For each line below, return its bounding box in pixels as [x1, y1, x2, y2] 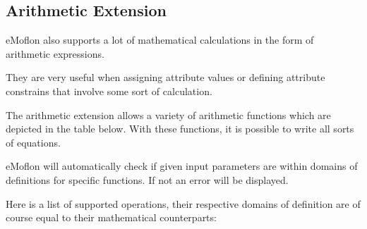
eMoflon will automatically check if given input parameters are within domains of [6, 159, 358, 173]
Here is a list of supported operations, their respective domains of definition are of [6, 196, 361, 211]
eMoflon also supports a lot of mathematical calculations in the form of [6, 32, 314, 47]
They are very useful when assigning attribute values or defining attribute [6, 70, 325, 85]
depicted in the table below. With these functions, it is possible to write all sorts [6, 121, 354, 136]
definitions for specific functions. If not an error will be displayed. [6, 172, 289, 187]
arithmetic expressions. [6, 46, 104, 61]
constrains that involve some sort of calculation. [6, 83, 212, 98]
